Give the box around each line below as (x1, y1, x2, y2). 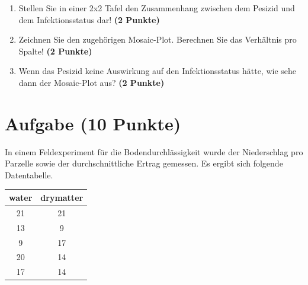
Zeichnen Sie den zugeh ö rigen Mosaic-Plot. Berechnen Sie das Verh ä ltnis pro (18, 33, 297, 46)
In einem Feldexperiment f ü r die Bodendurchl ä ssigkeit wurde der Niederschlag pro (5, 145, 303, 158)
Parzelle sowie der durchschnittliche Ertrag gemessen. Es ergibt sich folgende (5, 157, 283, 169)
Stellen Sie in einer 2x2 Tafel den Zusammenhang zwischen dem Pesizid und (18, 2, 295, 14)
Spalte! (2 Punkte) (18, 44, 92, 57)
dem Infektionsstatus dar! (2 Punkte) (18, 13, 160, 25)
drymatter (40, 191, 84, 203)
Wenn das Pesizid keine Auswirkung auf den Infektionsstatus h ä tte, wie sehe (18, 65, 297, 77)
